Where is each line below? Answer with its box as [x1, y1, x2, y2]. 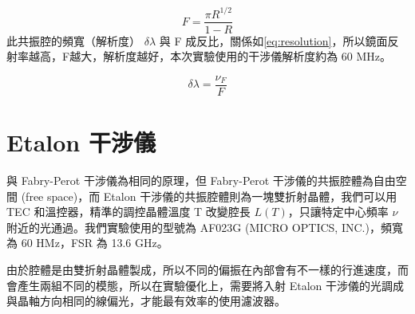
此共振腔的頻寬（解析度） [6, 32, 140, 49]
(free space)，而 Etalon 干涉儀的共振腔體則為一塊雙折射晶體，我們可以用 [21, 187, 397, 204]
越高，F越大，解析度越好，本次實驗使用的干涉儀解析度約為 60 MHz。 [28, 48, 392, 65]
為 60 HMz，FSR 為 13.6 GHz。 [6, 234, 168, 251]
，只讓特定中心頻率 [287, 203, 389, 220]
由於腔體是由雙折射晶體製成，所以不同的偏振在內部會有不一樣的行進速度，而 [6, 261, 409, 277]
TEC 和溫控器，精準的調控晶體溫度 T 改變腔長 [6, 203, 251, 220]
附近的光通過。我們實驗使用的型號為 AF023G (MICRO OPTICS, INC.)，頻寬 [6, 218, 403, 235]
